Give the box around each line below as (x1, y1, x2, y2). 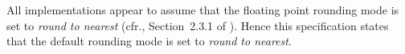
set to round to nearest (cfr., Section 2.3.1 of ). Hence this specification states (6, 17, 389, 33)
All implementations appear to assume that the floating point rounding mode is (6, 2, 399, 17)
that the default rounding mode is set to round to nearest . (6, 33, 292, 49)
